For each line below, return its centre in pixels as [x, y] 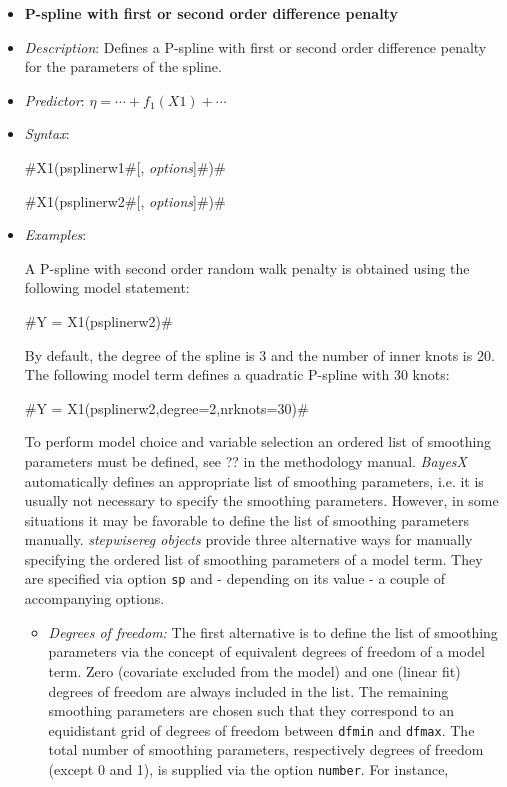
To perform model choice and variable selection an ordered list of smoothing [258, 441]
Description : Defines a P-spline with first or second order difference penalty [255, 46]
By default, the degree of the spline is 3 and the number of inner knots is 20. [259, 354]
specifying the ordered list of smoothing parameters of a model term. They [253, 558]
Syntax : [47, 133]
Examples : [55, 234]
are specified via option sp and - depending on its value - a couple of [234, 578]
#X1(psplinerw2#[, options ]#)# [125, 200]
